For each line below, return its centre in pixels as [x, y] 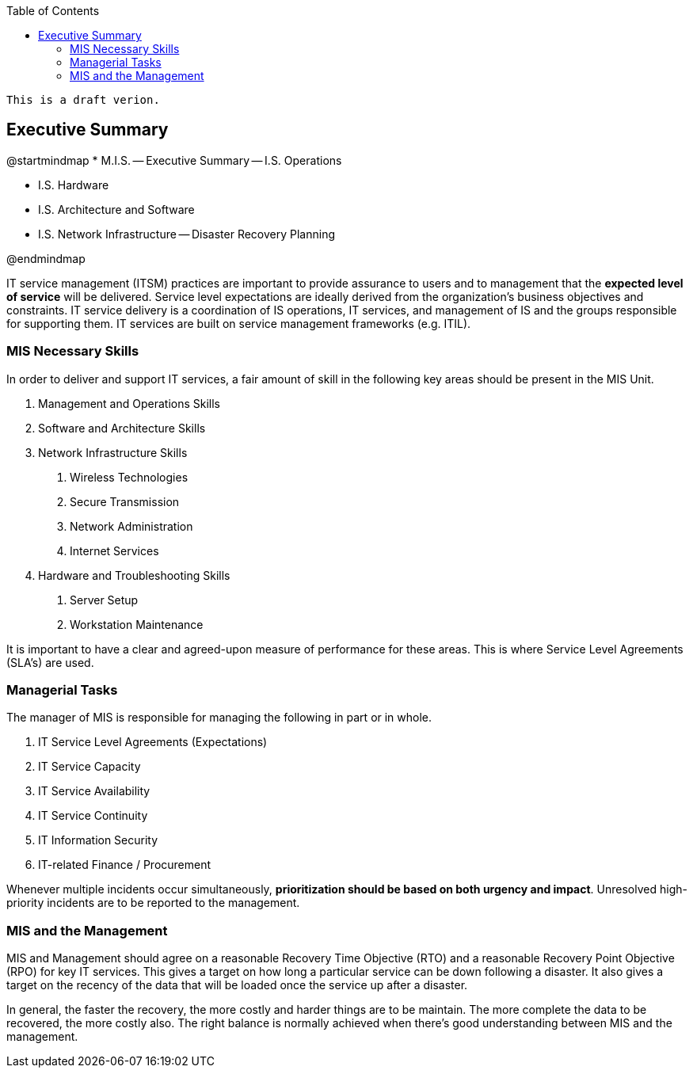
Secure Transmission [125, 501]
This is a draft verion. [83, 100]
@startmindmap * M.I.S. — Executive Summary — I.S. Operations [174, 160]
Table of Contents [53, 11]
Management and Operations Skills [129, 403]
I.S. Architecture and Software [116, 209]
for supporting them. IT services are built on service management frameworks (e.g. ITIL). [239, 323]
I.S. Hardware [74, 185]
